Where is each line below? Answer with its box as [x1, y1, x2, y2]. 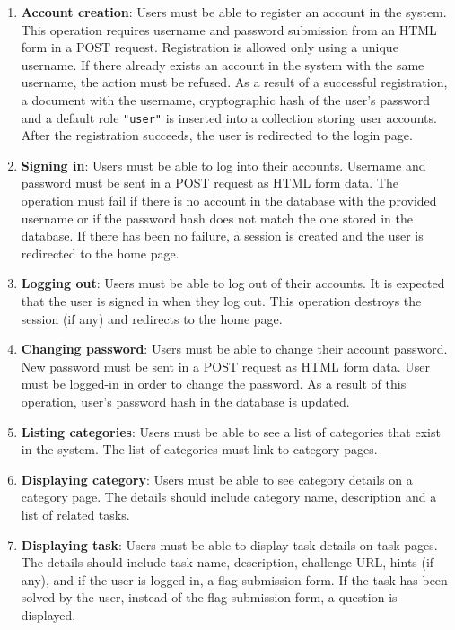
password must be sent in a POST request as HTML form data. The [21, 173, 398, 192]
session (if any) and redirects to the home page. [21, 309, 283, 328]
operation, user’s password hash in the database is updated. [21, 391, 350, 410]
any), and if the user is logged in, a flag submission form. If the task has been [21, 570, 448, 589]
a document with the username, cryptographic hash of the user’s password [21, 90, 431, 109]
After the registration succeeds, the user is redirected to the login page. [21, 126, 413, 144]
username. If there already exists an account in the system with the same [21, 55, 424, 74]
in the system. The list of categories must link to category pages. [21, 440, 378, 459]
